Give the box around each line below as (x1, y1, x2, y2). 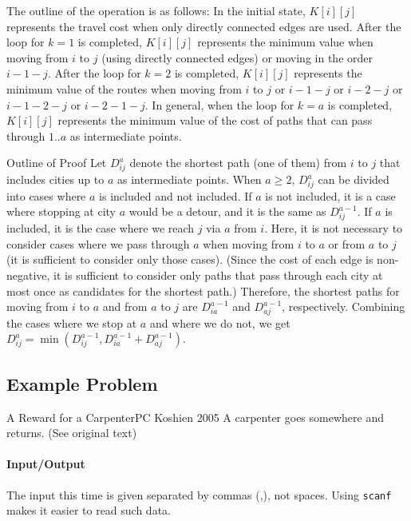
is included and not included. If (99, 187, 252, 204)
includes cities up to (6, 171, 105, 188)
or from (328, 235, 366, 252)
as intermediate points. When (117, 171, 262, 188)
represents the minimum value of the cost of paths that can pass (57, 112, 373, 129)
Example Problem (6, 371, 158, 396)
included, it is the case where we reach (6, 220, 195, 237)
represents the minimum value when (197, 34, 373, 50)
